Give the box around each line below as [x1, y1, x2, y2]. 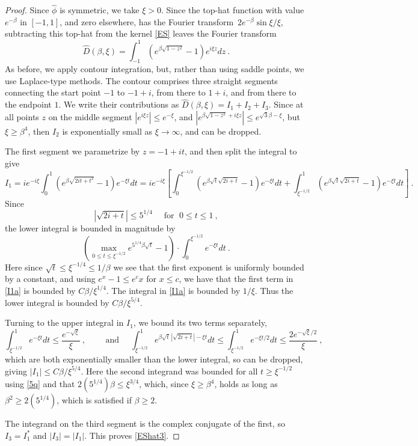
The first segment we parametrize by [5, 145, 140, 157]
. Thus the [254, 284, 294, 296]
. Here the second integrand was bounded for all [81, 364, 258, 377]
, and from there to [226, 86, 297, 99]
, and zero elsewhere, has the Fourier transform [60, 15, 234, 28]
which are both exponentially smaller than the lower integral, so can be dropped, [5, 352, 303, 365]
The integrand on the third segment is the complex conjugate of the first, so [5, 417, 285, 430]
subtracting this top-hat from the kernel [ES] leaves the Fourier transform [5, 27, 277, 40]
